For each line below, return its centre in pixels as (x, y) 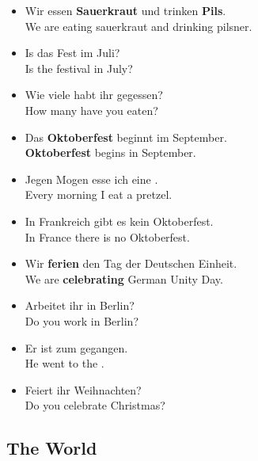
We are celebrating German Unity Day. (124, 278)
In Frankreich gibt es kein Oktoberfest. (119, 221)
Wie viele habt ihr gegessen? (94, 95)
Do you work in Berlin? (82, 320)
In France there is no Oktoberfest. (107, 236)
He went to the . (64, 363)
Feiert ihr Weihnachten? (83, 389)
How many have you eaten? (91, 110)
